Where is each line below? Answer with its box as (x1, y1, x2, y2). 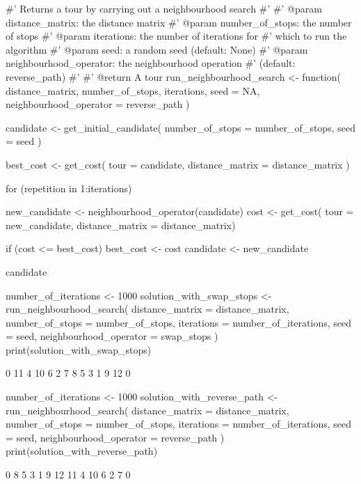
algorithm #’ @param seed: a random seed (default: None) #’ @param (6, 42, 308, 56)
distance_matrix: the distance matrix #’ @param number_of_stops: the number (6, 15, 352, 29)
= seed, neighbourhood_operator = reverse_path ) (6, 430, 225, 444)
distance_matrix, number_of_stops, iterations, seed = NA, (6, 83, 260, 97)
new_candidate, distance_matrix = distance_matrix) (6, 217, 236, 232)
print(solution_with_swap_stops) (6, 342, 152, 357)
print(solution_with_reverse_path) (6, 444, 158, 458)
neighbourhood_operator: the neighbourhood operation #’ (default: (6, 56, 296, 70)
